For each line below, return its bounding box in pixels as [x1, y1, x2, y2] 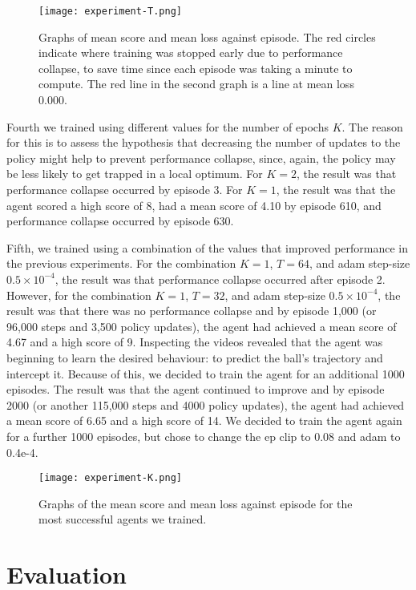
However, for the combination [6, 286, 151, 303]
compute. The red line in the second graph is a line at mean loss [38, 75, 354, 92]
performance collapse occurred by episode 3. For [6, 181, 243, 197]
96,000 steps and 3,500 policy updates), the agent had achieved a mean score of [6, 317, 397, 334]
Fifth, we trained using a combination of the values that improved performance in [6, 239, 409, 256]
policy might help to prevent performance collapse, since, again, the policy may [6, 149, 396, 166]
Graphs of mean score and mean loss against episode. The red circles [38, 28, 376, 45]
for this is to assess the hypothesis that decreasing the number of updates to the [6, 134, 401, 151]
